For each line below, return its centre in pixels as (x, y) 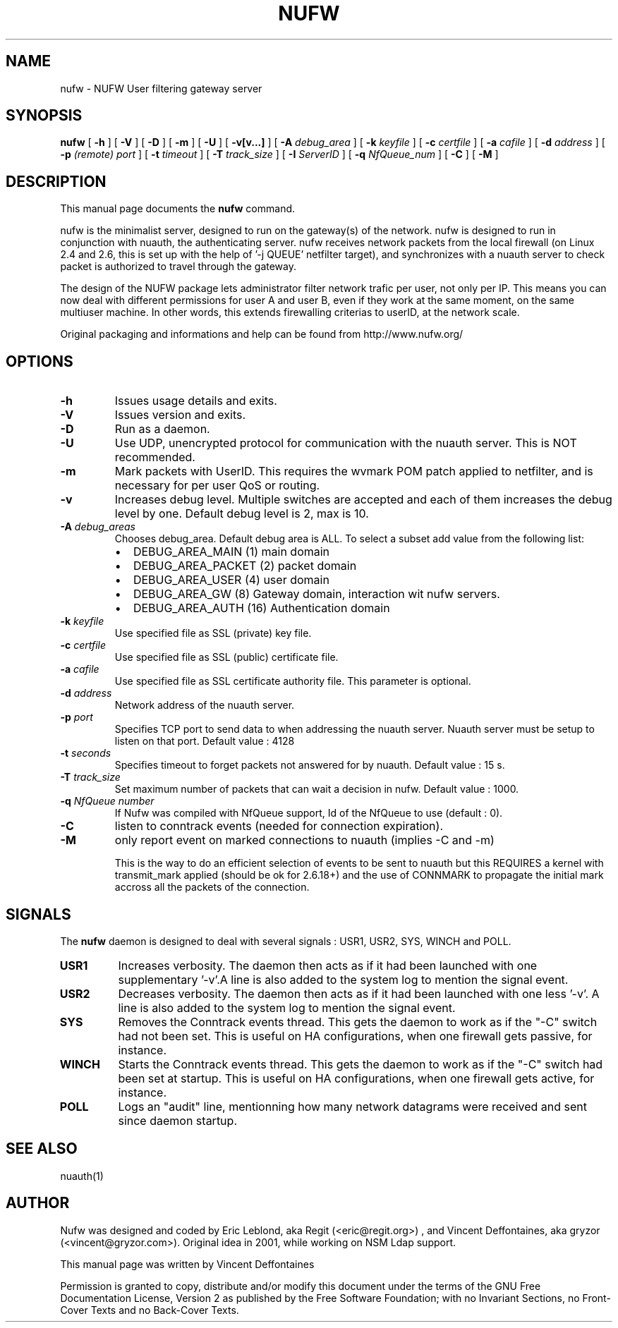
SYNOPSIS (44, 116)
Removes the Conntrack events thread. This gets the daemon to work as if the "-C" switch (358, 1022)
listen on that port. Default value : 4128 (205, 741)
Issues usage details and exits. (196, 401)
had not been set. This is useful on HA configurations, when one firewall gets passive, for (355, 1036)
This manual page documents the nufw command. (178, 209)
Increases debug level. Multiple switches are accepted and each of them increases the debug (363, 500)
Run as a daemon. (162, 429)
